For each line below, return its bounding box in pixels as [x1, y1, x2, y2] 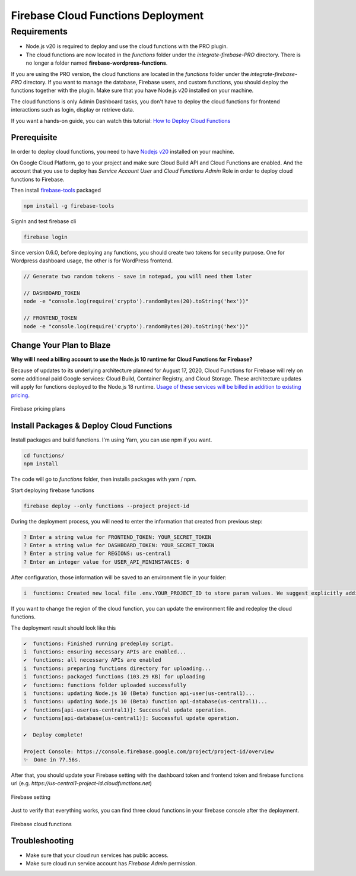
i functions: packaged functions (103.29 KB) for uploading [23, 674, 205, 680]
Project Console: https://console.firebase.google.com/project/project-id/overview [23, 748, 274, 755]
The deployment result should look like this [11, 624, 116, 631]
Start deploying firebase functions [11, 487, 94, 494]
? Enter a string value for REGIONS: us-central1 [23, 550, 171, 557]
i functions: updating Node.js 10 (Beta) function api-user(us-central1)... [23, 690, 255, 697]
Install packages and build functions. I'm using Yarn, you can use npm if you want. [11, 436, 212, 443]
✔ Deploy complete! [23, 731, 83, 738]
